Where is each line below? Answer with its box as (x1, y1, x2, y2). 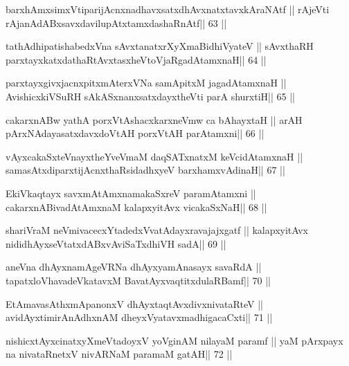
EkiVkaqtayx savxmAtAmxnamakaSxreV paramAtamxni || (6, 185, 256, 200)
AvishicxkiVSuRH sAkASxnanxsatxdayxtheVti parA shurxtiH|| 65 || (6, 89, 295, 103)
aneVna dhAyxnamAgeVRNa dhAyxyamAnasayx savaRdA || (6, 259, 262, 274)
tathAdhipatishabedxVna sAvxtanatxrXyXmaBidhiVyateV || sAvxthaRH (6, 39, 314, 53)
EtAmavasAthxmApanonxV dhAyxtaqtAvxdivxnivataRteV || (6, 296, 263, 311)
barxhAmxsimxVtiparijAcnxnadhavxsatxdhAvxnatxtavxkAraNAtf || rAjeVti (6, 2, 330, 16)
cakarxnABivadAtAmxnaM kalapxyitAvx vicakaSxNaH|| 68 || (6, 199, 267, 214)
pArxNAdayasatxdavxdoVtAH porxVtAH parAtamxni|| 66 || (6, 126, 265, 140)
